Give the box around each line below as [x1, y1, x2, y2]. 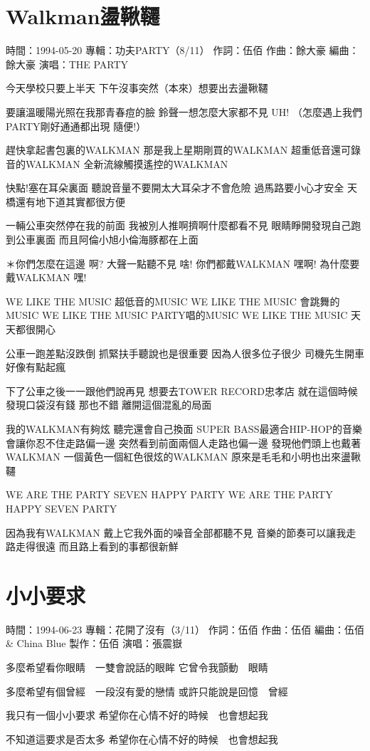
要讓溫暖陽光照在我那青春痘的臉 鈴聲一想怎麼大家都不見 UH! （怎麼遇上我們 [6, 104, 362, 119]
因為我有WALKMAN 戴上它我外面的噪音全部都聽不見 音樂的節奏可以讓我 [6, 525, 347, 540]
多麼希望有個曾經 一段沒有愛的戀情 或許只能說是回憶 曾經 [6, 683, 288, 698]
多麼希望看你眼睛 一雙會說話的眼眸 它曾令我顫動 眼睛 [6, 660, 268, 675]
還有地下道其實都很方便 [15, 194, 125, 209]
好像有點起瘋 [6, 359, 65, 374]
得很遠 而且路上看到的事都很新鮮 [25, 539, 179, 554]
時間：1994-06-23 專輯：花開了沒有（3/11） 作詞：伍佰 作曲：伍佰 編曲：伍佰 [6, 621, 364, 636]
